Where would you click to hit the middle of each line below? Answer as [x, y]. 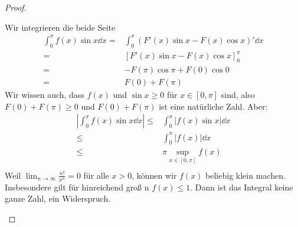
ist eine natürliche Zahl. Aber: [213, 106]
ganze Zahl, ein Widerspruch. [58, 198]
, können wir [154, 175]
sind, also [238, 94]
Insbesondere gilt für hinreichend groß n [77, 187]
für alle [96, 175]
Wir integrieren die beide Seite [60, 27]
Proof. [16, 7]
